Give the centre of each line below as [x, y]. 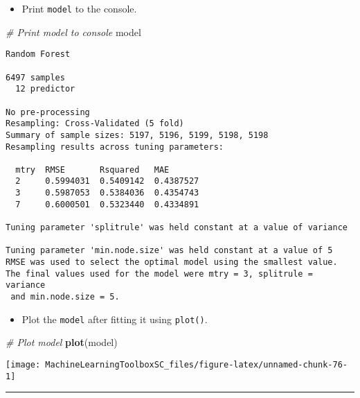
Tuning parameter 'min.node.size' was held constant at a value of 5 [169, 251]
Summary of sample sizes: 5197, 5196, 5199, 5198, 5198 [137, 135]
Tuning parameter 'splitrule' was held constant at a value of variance [177, 228]
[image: [23, 364]
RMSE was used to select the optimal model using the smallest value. [172, 262]
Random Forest [38, 54]
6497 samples [35, 77]
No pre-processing [48, 112]
